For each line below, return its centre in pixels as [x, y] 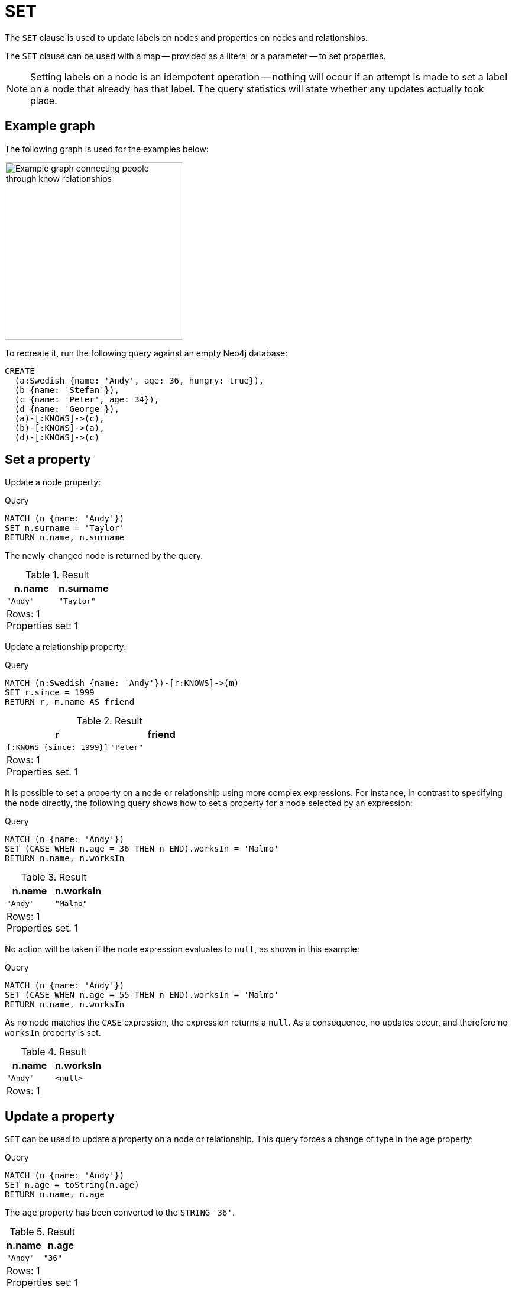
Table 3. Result [54, 877]
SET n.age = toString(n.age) [72, 1185]
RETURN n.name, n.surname [65, 538]
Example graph [50, 126]
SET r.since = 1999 [50, 693]
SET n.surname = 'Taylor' [65, 528]
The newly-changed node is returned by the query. [104, 556]
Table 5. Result [42, 1232]
